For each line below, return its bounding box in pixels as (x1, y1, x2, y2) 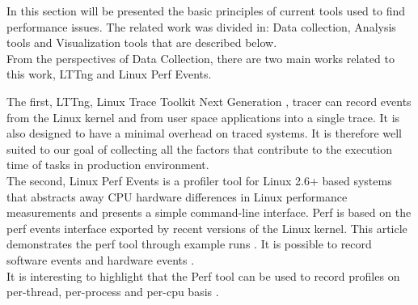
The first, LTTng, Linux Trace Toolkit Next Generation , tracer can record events (6, 92, 412, 109)
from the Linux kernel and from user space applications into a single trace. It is (6, 108, 400, 125)
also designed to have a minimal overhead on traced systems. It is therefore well (6, 125, 402, 142)
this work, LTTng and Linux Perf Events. (6, 66, 212, 83)
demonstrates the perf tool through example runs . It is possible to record (6, 235, 372, 252)
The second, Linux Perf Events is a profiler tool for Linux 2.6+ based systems (6, 172, 392, 189)
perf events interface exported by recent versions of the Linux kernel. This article (6, 219, 407, 236)
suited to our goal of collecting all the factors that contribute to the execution (6, 140, 393, 157)
